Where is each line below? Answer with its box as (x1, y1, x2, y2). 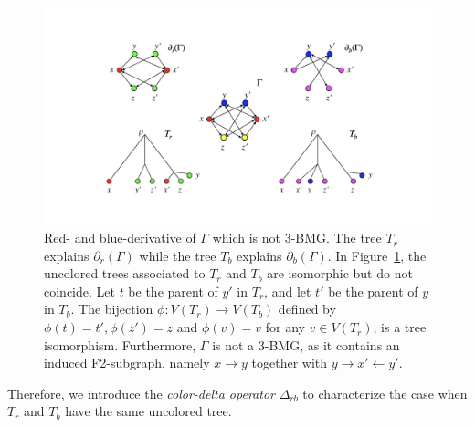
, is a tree (373, 318, 427, 337)
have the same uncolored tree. (65, 401, 232, 421)
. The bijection (70, 299, 153, 318)
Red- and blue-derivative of (44, 228, 196, 247)
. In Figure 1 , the (327, 245, 427, 265)
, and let (264, 281, 311, 300)
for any (265, 318, 305, 337)
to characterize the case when (302, 383, 468, 402)
